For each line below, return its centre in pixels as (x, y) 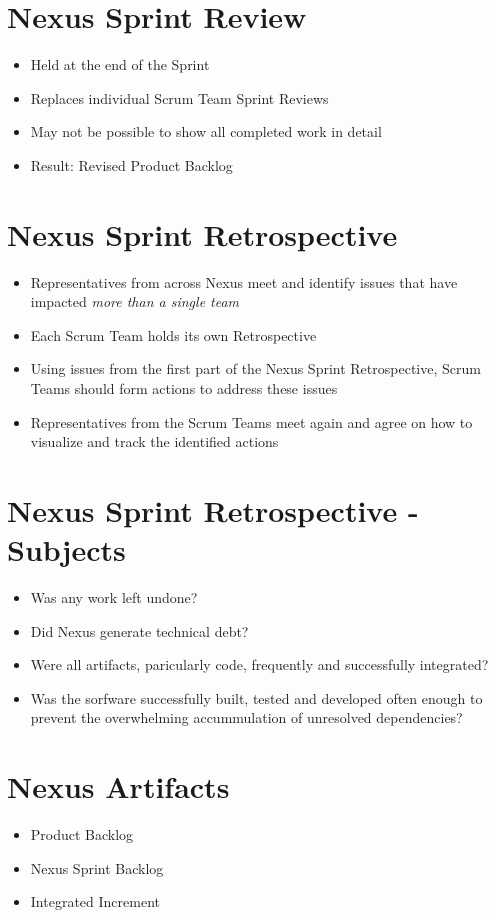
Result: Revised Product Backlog (131, 164)
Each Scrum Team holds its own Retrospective (173, 334)
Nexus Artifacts (118, 786)
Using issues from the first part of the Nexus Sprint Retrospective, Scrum (255, 368)
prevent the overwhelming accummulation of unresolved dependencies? (246, 717)
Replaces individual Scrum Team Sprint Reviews (179, 97)
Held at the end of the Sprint (120, 64)
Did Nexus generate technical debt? (139, 630)
